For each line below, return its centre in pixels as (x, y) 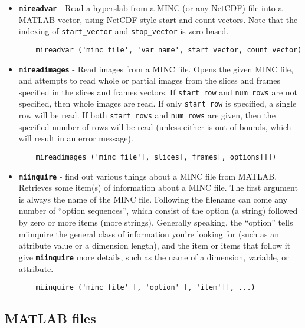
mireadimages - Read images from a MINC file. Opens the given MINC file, (156, 69)
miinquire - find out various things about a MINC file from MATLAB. (148, 176)
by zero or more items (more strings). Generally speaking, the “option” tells (156, 222)
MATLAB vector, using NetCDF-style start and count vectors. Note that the (158, 19)
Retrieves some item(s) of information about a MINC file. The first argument (158, 188)
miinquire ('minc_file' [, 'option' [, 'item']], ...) (145, 288)
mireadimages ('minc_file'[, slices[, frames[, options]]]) (156, 157)
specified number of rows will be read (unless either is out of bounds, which (155, 126)
